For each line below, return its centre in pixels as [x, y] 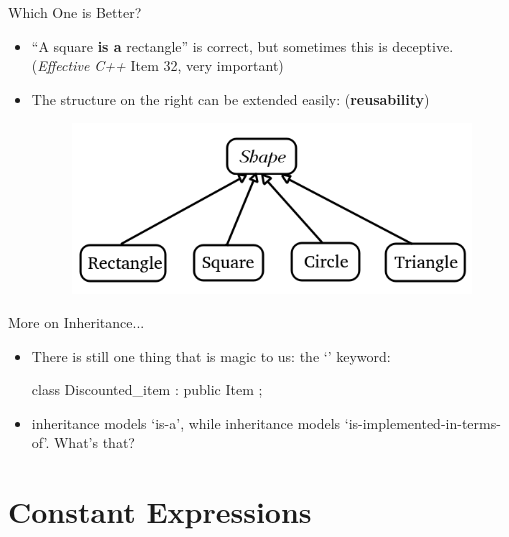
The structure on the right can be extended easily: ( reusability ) [230, 98]
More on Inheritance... [76, 321]
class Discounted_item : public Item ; [147, 389]
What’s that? [94, 442]
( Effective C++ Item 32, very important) [157, 65]
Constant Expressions [160, 511]
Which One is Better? [75, 12]
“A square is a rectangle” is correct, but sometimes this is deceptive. [242, 45]
